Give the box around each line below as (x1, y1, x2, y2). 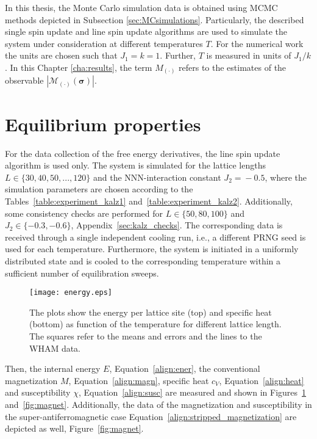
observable (5, 74, 44, 87)
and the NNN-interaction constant (93, 170, 221, 183)
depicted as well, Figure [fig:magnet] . (5, 422, 144, 435)
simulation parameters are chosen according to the (5, 183, 193, 195)
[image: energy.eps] (29, 288, 113, 297)
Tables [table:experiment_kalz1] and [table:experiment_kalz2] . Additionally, (5, 194, 293, 207)
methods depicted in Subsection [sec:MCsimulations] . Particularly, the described (5, 13, 304, 26)
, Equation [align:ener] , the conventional (109, 362, 260, 375)
